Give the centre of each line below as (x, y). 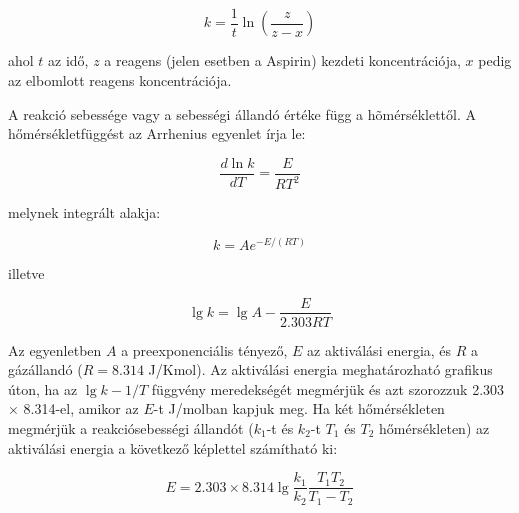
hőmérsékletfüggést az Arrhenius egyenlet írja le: (157, 133)
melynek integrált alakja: (84, 212)
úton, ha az (43, 388)
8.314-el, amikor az (81, 408)
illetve (26, 272)
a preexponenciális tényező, (204, 349)
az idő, (68, 60)
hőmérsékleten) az (434, 427)
